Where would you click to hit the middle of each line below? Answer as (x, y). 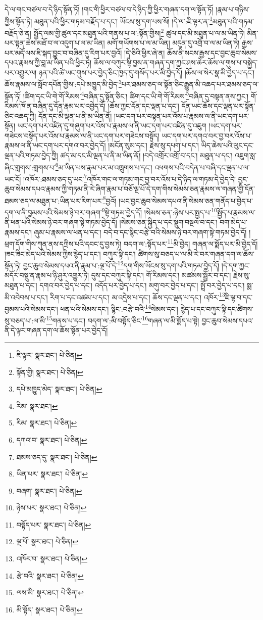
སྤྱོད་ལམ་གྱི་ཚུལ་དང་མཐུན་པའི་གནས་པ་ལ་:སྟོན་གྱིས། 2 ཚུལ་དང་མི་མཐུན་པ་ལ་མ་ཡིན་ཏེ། (139, 32)
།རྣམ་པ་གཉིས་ (233, 9)
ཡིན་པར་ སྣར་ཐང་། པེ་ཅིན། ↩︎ (52, 474)
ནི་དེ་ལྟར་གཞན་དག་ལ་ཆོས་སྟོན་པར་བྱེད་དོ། (56, 330)
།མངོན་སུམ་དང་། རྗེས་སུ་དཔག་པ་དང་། (153, 145)
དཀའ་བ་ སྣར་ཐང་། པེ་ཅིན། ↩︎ (52, 439)
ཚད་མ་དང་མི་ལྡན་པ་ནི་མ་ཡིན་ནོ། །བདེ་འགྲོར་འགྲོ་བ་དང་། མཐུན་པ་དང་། (146, 155)
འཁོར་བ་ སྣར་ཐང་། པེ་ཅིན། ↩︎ (52, 559)
